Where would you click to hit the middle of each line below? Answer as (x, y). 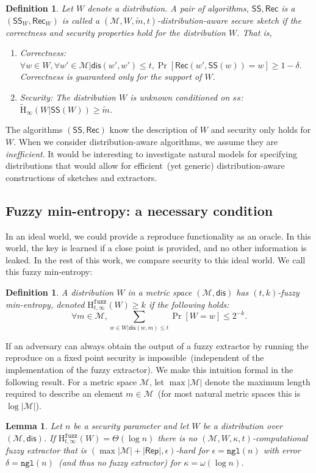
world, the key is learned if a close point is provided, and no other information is (156, 248)
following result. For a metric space (71, 381)
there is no (178, 438)
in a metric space (160, 292)
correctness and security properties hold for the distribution (116, 32)
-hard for (192, 450)
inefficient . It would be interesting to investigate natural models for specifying (151, 153)
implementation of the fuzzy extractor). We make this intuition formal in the (149, 370)
